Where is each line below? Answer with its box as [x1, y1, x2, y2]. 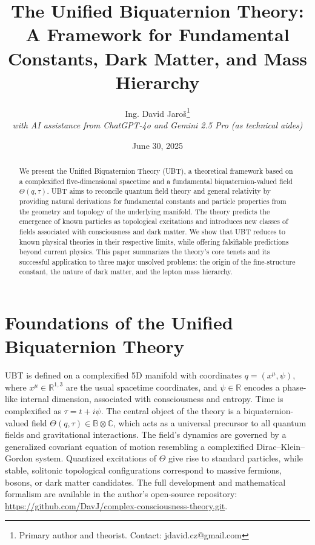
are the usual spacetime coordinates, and [65, 380, 217, 393]
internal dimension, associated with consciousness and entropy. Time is [20, 392, 283, 405]
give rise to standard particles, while [168, 452, 303, 464]
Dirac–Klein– [256, 440, 305, 452]
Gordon [5, 452, 33, 464]
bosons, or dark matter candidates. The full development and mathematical [5, 475, 286, 488]
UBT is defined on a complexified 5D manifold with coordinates [5, 369, 242, 381]
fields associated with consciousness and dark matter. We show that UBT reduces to [19, 226, 285, 236]
